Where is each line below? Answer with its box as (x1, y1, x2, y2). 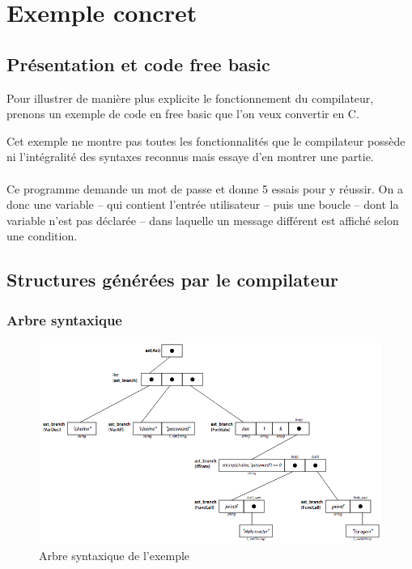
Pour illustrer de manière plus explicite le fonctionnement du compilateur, (6, 89, 374, 106)
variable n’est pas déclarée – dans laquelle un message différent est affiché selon (6, 211, 399, 228)
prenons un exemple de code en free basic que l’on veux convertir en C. (6, 105, 359, 122)
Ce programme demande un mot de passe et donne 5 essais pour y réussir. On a (6, 180, 403, 197)
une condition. (6, 227, 78, 244)
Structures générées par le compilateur (6, 267, 338, 292)
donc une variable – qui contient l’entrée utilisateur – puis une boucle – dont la (6, 196, 399, 213)
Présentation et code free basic (6, 51, 270, 76)
